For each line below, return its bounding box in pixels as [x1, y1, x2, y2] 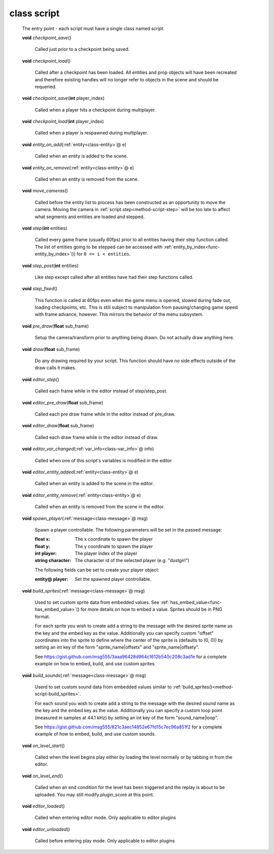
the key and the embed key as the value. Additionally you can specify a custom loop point [35, 708, 223, 714]
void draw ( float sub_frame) [22, 346, 80, 352]
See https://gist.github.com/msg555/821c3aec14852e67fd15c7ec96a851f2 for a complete [35, 724, 223, 730]
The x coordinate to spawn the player [75, 536, 153, 542]
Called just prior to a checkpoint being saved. [35, 46, 130, 52]
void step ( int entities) [22, 225, 67, 231]
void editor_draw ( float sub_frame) [22, 423, 94, 429]
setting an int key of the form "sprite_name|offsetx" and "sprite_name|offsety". [35, 644, 199, 651]
